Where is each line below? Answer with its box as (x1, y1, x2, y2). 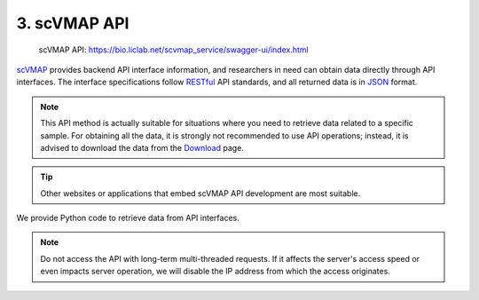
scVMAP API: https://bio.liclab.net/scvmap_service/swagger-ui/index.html (38, 44, 310, 55)
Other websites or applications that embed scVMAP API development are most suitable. (40, 187, 361, 199)
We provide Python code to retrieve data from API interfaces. (16, 213, 239, 224)
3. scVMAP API (16, 13, 130, 33)
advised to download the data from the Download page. (40, 142, 244, 153)
